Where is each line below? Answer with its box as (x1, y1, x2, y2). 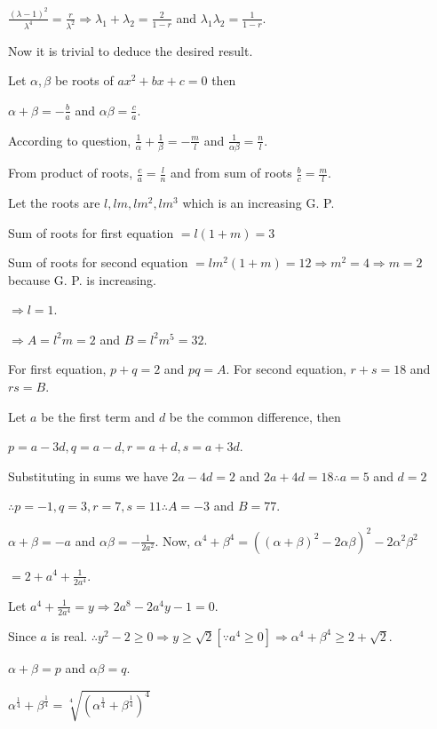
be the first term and (41, 407, 155, 425)
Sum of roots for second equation (8, 253, 188, 272)
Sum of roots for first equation (8, 223, 174, 242)
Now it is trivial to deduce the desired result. (8, 41, 253, 59)
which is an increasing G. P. (182, 193, 335, 211)
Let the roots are (8, 193, 100, 211)
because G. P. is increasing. (8, 270, 157, 289)
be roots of (54, 71, 114, 90)
